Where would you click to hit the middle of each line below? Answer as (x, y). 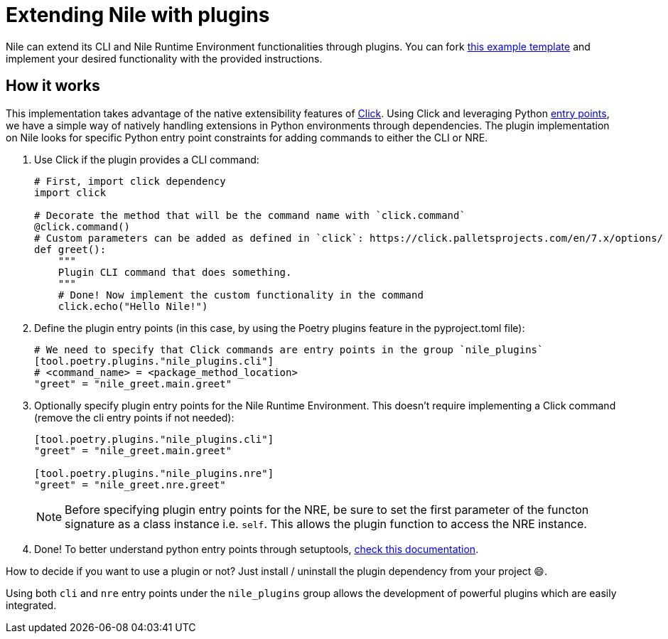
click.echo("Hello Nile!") (133, 306)
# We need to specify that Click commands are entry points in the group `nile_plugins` (289, 349)
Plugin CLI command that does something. (175, 272)
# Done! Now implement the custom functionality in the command (241, 295)
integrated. (31, 605)
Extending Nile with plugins (138, 15)
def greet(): (70, 249)
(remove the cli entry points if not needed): (134, 417)
